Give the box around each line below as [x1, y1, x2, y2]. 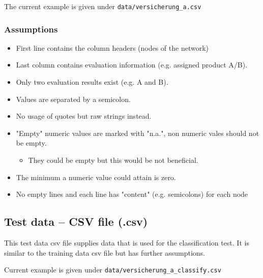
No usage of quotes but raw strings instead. [16, 111, 152, 121]
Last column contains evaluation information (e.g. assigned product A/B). [16, 59, 248, 70]
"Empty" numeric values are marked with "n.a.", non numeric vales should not [16, 127, 259, 138]
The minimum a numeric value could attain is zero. [16, 171, 176, 182]
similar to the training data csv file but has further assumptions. [4, 247, 205, 258]
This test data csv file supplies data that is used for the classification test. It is [4, 237, 249, 248]
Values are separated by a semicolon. [16, 93, 131, 104]
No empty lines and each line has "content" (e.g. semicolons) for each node [16, 189, 248, 199]
